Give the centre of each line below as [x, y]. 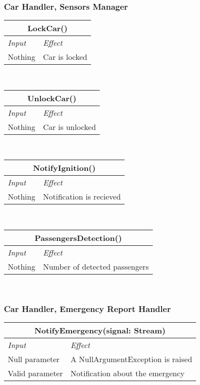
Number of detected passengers [96, 266]
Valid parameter [35, 373]
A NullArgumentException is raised [131, 359]
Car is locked [65, 57]
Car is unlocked [70, 127]
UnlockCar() [52, 98]
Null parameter [34, 359]
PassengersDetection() [78, 238]
